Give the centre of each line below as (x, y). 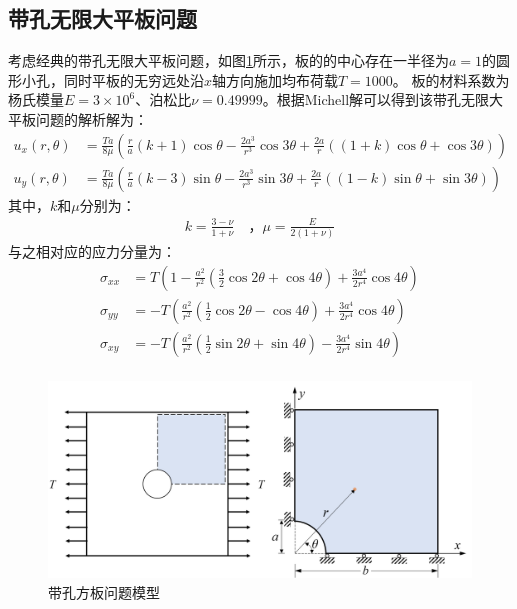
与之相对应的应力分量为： (92, 251)
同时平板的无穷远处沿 (133, 79)
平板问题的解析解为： (78, 118)
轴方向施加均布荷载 (275, 79)
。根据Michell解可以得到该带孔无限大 (383, 99)
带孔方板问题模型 (104, 591)
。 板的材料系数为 (451, 79)
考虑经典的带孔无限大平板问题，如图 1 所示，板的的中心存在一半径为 (228, 60)
